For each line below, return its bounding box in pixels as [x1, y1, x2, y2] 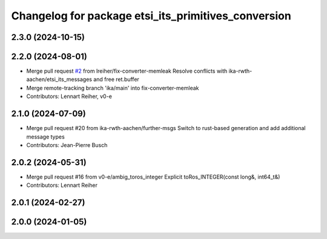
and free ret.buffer [93, 76, 139, 83]
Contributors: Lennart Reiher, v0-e [26, 93, 112, 100]
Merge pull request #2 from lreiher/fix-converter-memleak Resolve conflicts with [26, 67, 228, 75]
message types [26, 133, 65, 140]
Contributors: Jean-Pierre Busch [26, 141, 108, 148]
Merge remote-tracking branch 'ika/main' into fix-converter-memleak [26, 84, 199, 91]
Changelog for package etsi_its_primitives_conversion [11, 9, 292, 22]
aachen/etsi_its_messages [26, 76, 93, 83]
